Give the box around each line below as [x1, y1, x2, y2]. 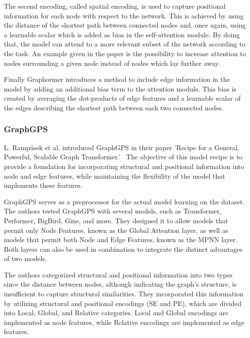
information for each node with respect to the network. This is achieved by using [4, 10, 244, 20]
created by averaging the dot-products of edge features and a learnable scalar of [4, 93, 241, 103]
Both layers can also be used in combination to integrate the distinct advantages [4, 244, 243, 254]
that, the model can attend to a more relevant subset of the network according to [4, 39, 246, 49]
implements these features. [4, 180, 83, 190]
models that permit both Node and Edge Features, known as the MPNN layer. [4, 234, 238, 245]
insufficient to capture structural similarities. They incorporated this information [4, 289, 244, 299]
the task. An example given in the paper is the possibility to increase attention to [4, 48, 246, 58]
